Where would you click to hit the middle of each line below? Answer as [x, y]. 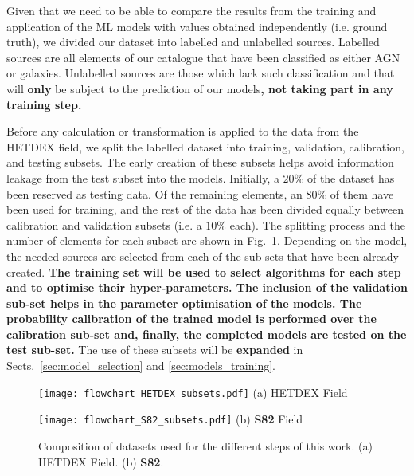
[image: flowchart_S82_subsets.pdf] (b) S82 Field [171, 419]
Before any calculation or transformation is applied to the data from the [183, 131]
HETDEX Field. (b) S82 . [101, 461]
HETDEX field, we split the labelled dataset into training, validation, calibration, [205, 146]
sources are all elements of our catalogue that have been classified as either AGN [203, 57]
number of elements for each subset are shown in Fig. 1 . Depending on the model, [207, 240]
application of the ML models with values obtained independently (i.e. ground [197, 26]
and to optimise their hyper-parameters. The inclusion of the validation [207, 287]
